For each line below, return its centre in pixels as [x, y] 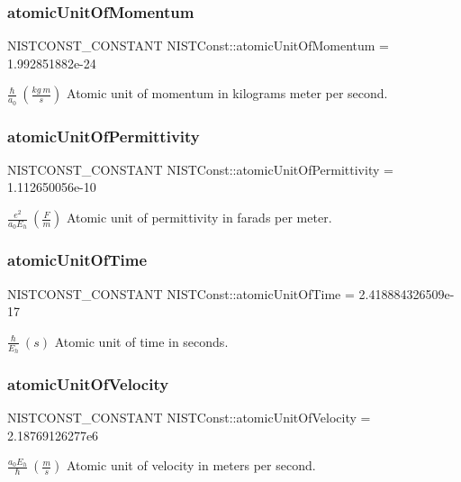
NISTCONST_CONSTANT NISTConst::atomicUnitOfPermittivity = [200, 169]
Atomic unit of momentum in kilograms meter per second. [227, 93]
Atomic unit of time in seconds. [141, 341]
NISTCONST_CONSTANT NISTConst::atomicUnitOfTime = [181, 293]
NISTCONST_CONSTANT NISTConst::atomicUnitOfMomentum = [198, 45]
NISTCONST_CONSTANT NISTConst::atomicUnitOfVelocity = [189, 418]
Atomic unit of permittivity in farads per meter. [199, 218]
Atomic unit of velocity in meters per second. [191, 465]
